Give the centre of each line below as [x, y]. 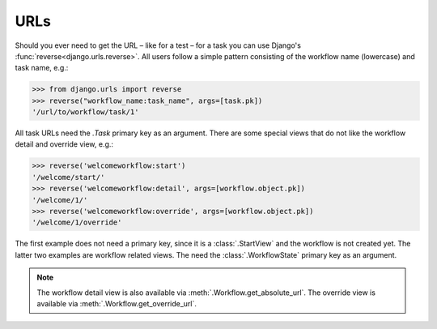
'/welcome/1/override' [77, 222]
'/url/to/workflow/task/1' [85, 112]
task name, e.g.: [42, 68]
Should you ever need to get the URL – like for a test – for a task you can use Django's [158, 45]
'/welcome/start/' [68, 177]
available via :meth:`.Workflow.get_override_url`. [117, 303]
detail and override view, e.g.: [64, 144]
